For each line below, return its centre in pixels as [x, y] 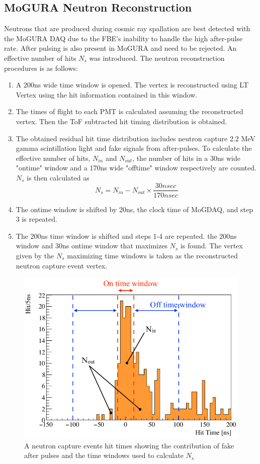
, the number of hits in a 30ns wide [186, 158]
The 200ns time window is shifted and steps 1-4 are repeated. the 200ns [126, 236]
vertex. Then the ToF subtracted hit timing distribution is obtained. [121, 121]
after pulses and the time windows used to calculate [104, 455]
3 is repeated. [36, 219]
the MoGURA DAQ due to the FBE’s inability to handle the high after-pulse [123, 38]
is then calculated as [58, 177]
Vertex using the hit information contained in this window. [107, 94]
